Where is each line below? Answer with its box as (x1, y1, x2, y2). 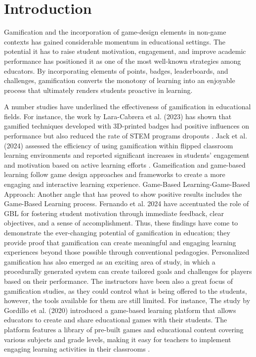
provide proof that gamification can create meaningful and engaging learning (4, 237, 236, 247)
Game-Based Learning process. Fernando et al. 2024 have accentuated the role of (4, 198, 249, 209)
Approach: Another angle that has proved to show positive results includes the (4, 188, 242, 199)
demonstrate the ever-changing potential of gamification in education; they (4, 227, 230, 237)
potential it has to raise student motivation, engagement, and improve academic (4, 46, 246, 56)
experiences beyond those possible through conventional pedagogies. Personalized (4, 247, 250, 257)
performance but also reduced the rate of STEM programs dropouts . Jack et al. (4, 131, 248, 141)
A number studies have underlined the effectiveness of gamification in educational (4, 101, 251, 112)
